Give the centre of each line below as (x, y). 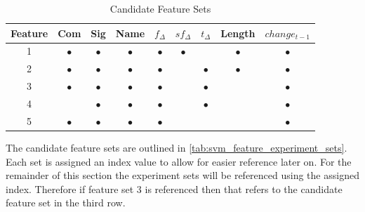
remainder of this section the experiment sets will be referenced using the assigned (182, 175)
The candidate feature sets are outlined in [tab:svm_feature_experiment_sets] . (177, 147)
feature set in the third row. (66, 203)
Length (238, 33)
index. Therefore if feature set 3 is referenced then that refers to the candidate (174, 188)
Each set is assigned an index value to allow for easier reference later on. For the (179, 161)
